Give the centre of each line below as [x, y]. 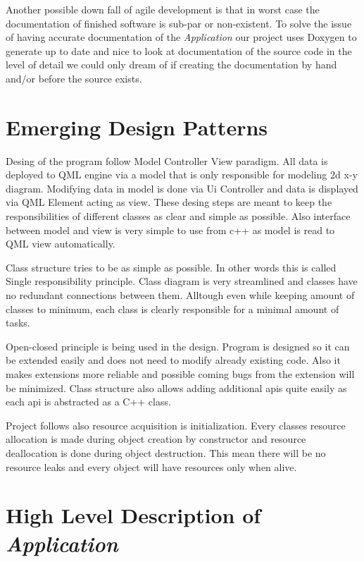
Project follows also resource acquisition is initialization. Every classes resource [176, 425]
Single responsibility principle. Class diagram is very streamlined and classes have [182, 281]
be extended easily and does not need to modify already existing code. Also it [173, 360]
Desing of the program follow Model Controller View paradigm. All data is [167, 160]
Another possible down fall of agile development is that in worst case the [163, 9]
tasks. [18, 323]
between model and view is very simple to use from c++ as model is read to [170, 230]
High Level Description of [133, 515]
